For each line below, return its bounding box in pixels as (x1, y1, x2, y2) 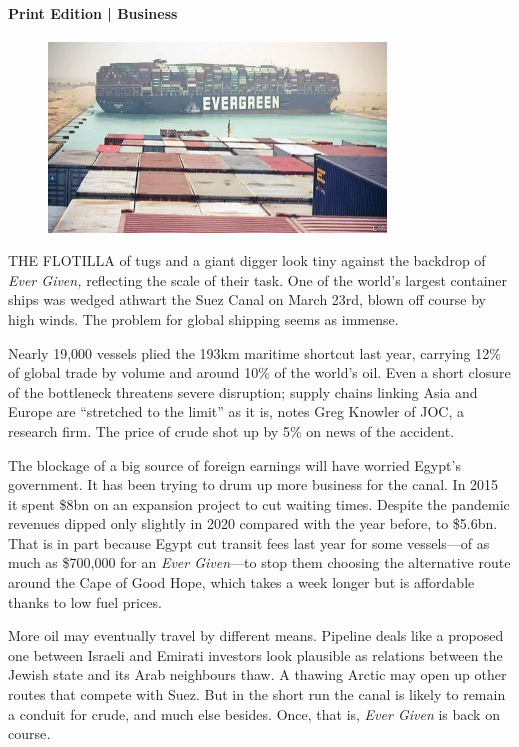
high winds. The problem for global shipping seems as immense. (8, 308, 399, 329)
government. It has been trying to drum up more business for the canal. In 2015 (8, 474, 499, 495)
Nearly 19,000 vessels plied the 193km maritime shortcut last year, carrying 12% (8, 342, 501, 363)
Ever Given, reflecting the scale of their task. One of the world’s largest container (8, 269, 508, 290)
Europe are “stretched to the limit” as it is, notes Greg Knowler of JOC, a (8, 401, 464, 422)
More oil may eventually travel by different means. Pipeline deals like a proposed (8, 625, 504, 646)
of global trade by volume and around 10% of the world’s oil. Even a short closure (8, 362, 511, 383)
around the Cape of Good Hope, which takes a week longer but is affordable (8, 572, 475, 593)
